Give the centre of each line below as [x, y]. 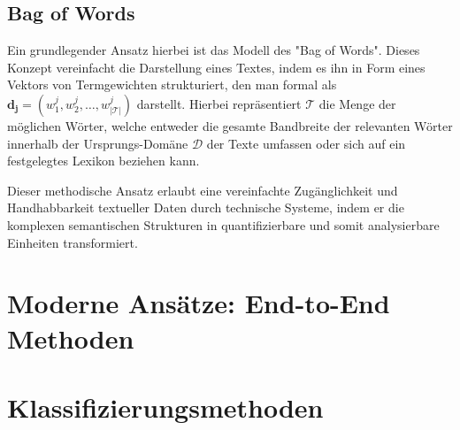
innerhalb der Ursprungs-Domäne [98, 143]
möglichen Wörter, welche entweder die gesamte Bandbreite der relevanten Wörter [230, 125]
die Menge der [357, 103]
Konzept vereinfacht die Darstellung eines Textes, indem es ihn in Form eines [216, 67]
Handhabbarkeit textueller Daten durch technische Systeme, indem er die [206, 207]
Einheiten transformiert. [73, 242]
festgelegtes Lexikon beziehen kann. [103, 161]
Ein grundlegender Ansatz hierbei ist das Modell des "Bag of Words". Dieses [214, 50]
